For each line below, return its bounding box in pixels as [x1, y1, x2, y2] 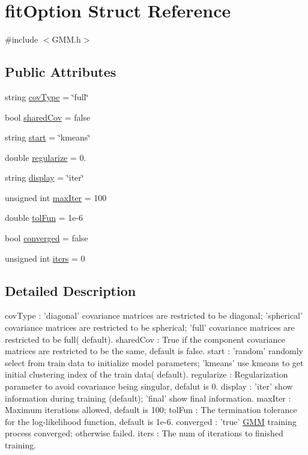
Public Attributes [5, 62, 116, 81]
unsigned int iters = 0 [5, 252, 85, 264]
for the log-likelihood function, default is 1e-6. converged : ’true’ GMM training [5, 415, 297, 427]
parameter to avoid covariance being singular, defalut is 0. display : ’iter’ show [5, 380, 293, 393]
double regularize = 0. [5, 151, 86, 163]
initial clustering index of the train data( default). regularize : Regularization [5, 368, 288, 381]
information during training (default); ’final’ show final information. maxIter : [5, 391, 291, 404]
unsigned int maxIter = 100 [5, 191, 107, 203]
